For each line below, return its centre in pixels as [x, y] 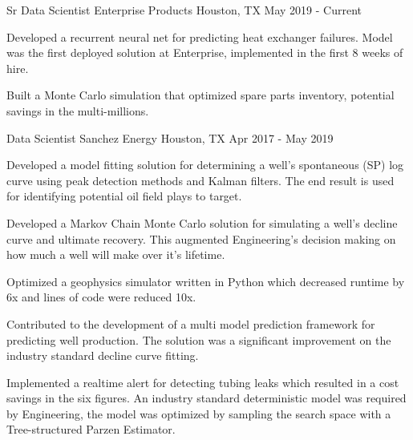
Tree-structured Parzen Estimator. [91, 429]
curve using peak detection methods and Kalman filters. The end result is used [200, 180]
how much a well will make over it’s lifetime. [116, 254]
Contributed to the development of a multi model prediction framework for [191, 323]
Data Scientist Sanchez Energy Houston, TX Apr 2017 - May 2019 [170, 137]
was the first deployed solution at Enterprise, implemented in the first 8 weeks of [205, 52]
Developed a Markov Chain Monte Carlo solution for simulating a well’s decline [202, 222]
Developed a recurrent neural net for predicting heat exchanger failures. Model [200, 36]
